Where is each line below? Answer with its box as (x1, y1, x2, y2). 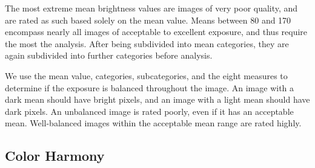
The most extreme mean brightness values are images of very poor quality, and (5, 2, 298, 14)
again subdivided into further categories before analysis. (5, 49, 213, 62)
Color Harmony (5, 146, 105, 165)
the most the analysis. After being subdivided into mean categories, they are (5, 37, 289, 50)
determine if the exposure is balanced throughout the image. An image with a (5, 81, 294, 94)
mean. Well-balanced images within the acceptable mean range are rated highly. (5, 117, 302, 129)
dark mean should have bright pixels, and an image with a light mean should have (5, 93, 310, 106)
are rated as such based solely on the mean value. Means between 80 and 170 (5, 13, 291, 26)
